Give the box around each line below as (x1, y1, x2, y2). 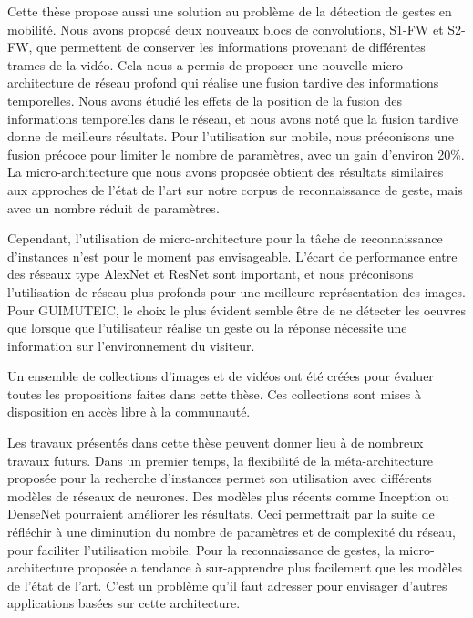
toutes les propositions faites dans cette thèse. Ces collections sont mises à (7, 384, 421, 403)
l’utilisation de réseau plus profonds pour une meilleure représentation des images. (7, 282, 466, 301)
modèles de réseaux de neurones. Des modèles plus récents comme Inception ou (7, 486, 449, 505)
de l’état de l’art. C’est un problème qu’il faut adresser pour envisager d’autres (7, 575, 447, 594)
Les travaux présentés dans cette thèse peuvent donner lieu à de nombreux (7, 433, 424, 452)
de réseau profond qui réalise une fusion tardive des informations (77, 73, 439, 92)
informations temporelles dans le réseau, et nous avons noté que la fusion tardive (7, 108, 458, 128)
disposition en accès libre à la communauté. (7, 402, 251, 421)
